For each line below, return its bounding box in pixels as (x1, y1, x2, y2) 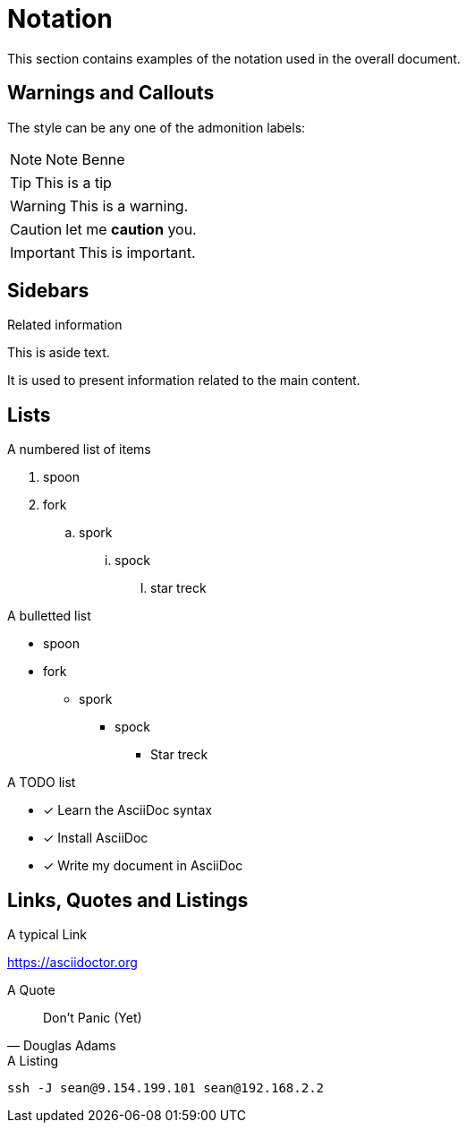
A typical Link (7, 927, 87, 943)
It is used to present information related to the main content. (7, 372, 361, 389)
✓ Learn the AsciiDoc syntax (43, 802, 212, 818)
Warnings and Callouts (7, 81, 215, 105)
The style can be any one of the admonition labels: (7, 119, 306, 135)
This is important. (78, 243, 196, 261)
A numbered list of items (7, 441, 151, 458)
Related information (7, 317, 123, 333)
